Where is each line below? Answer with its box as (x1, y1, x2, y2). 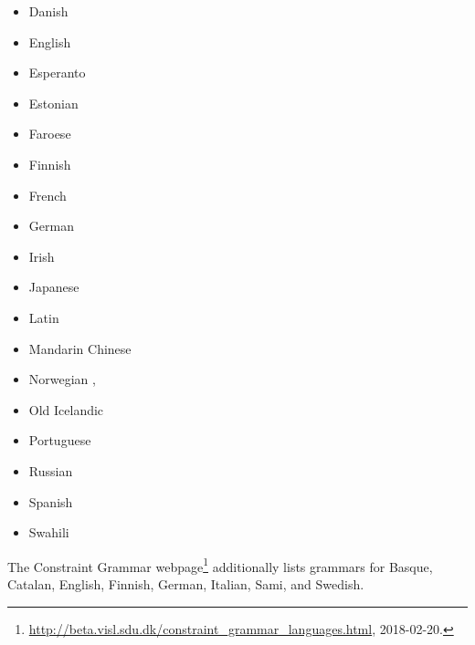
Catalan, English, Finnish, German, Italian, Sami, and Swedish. (7, 574, 364, 593)
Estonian (28, 93, 79, 112)
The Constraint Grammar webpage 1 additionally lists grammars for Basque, (7, 554, 433, 576)
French (28, 185, 67, 204)
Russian (28, 461, 73, 480)
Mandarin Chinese (28, 338, 132, 358)
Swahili (28, 523, 69, 542)
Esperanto (28, 63, 86, 82)
